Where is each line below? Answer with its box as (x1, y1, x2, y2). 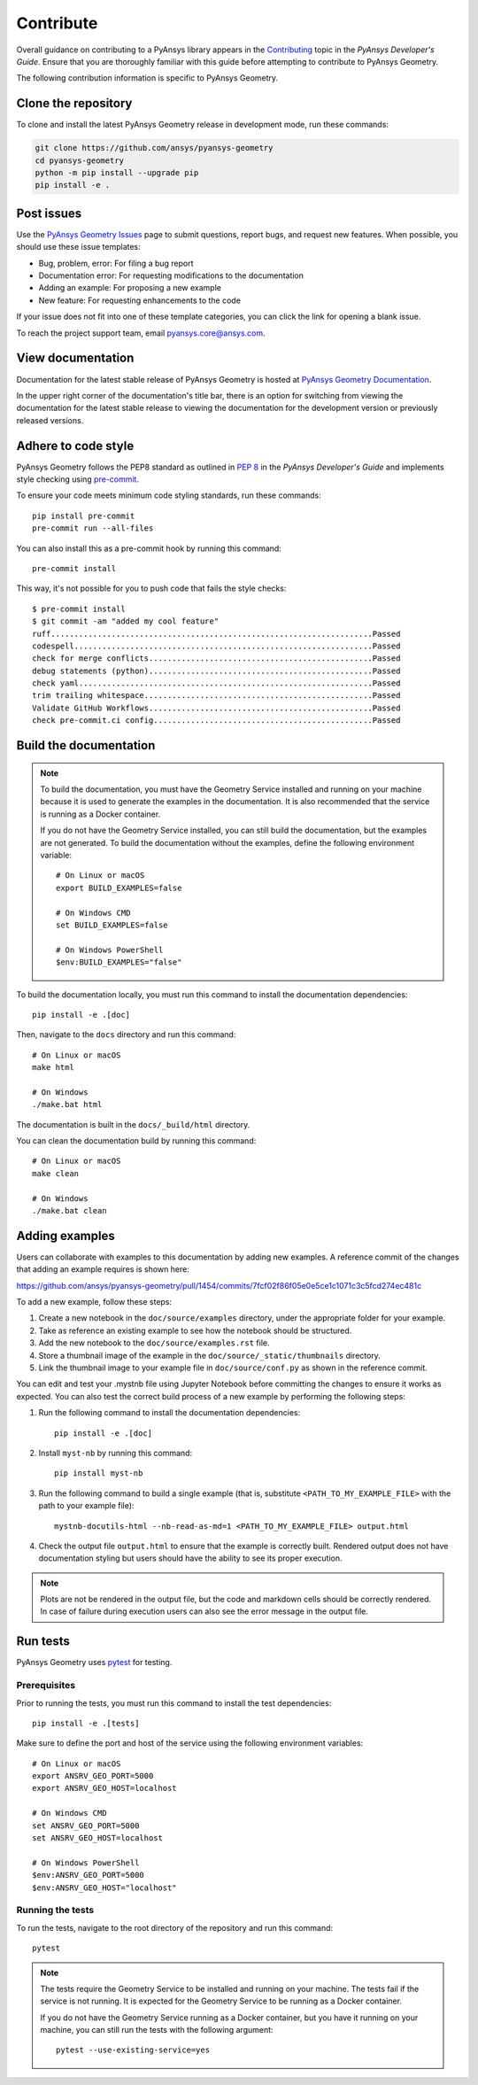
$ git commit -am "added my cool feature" (32, 616, 220, 626)
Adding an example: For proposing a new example (38, 283, 221, 293)
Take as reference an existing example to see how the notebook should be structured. (38, 1325, 352, 1336)
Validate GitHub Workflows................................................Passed (32, 702, 401, 713)
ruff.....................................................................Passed (32, 629, 401, 639)
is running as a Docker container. (40, 809, 161, 819)
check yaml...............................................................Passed (32, 678, 401, 688)
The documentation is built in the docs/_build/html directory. (16, 1119, 251, 1129)
